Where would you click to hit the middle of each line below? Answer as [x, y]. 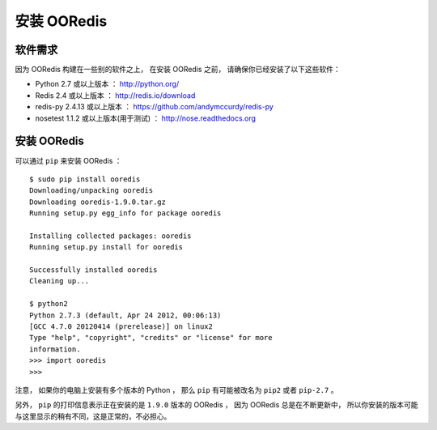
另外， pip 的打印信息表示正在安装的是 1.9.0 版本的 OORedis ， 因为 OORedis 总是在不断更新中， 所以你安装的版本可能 [216, 405]
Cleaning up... [59, 281]
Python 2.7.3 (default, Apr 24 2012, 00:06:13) [125, 315]
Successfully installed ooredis [93, 270]
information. [55, 349]
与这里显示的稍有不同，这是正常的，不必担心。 [93, 416]
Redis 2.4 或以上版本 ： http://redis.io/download [115, 95]
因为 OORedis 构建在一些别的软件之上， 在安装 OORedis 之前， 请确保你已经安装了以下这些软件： [178, 70]
